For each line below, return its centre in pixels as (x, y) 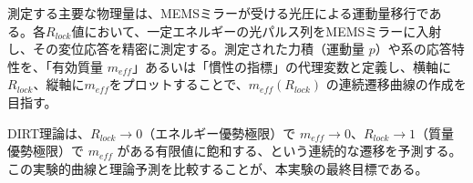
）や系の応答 (413, 49)
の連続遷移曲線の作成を (396, 84)
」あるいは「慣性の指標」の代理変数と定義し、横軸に (291, 66)
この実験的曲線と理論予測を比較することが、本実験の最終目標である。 (218, 168)
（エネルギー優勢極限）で (219, 132)
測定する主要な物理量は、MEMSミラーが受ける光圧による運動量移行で (218, 13)
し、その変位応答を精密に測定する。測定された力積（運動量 (186, 49)
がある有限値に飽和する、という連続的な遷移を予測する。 (289, 151)
